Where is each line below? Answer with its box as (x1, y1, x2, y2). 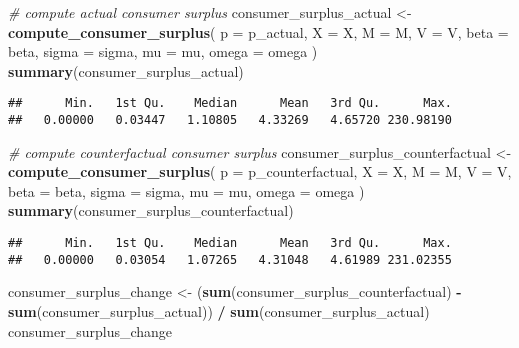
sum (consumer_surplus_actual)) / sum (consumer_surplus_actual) (8, 300, 430, 321)
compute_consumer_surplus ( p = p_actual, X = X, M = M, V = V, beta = (8, 21, 509, 42)
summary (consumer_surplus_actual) (8, 60, 244, 81)
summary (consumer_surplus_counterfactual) (8, 200, 294, 221)
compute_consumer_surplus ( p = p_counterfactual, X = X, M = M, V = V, (8, 161, 512, 182)
